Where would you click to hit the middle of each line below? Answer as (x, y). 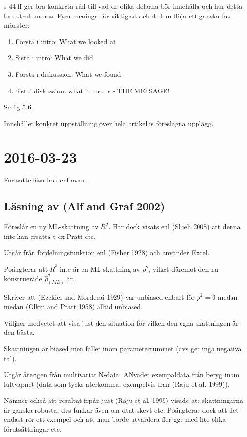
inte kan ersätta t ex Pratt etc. (50, 236)
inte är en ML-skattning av (100, 269)
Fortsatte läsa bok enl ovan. (45, 180)
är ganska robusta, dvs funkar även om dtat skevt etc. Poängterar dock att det (121, 410)
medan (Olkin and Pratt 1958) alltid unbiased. (73, 306)
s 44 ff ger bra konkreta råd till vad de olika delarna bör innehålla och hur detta (123, 6)
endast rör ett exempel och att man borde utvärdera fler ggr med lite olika (115, 419)
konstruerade (23, 278)
